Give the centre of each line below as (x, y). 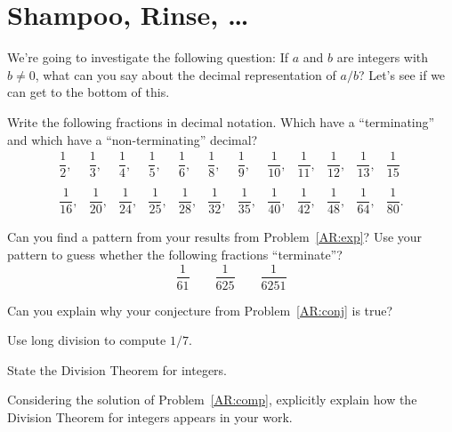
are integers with (383, 57)
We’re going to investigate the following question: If (148, 57)
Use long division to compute (87, 340)
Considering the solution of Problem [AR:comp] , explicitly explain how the (212, 400)
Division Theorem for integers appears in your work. (150, 416)
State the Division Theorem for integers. (117, 369)
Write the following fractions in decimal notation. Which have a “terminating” (221, 121)
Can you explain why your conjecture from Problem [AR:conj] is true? (200, 310)
